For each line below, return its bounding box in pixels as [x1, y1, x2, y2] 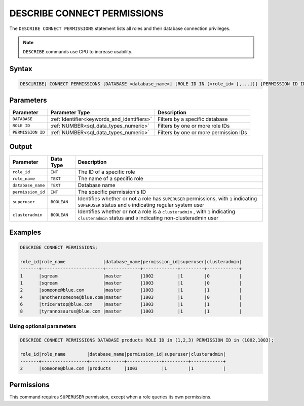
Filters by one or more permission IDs [158, 129, 247, 136]
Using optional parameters [9, 323, 77, 330]
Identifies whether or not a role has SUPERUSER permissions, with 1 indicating [78, 195, 257, 202]
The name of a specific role [78, 175, 144, 182]
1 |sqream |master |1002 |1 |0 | [20, 273, 242, 279]
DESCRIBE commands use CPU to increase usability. [23, 49, 133, 55]
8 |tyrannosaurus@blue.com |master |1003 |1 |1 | [20, 308, 242, 315]
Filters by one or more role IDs [158, 122, 230, 129]
